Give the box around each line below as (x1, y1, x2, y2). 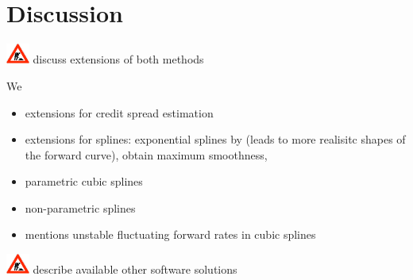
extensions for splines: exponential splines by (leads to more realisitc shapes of (25, 131, 406, 148)
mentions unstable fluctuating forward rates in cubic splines (25, 226, 316, 243)
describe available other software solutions (33, 261, 237, 278)
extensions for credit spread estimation (25, 104, 214, 121)
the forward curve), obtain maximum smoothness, (25, 146, 268, 163)
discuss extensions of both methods (33, 51, 204, 67)
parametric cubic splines (25, 173, 143, 190)
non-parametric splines (25, 199, 136, 216)
